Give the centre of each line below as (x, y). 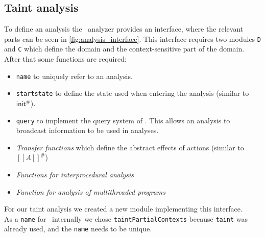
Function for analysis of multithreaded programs (91, 191)
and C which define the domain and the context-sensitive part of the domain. (124, 49)
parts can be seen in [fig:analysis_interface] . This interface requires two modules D (132, 38)
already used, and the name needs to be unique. (78, 229)
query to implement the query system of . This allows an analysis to (123, 120)
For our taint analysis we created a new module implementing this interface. (123, 209)
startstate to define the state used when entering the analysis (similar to (132, 93)
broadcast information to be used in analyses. (87, 130)
